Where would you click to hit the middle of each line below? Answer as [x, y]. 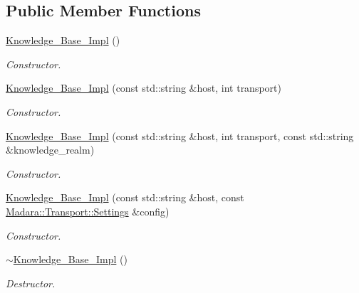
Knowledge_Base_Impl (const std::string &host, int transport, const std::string [180, 135]
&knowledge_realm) [50, 150]
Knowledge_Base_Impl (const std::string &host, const [125, 197]
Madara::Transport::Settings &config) [88, 211]
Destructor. [31, 283]
